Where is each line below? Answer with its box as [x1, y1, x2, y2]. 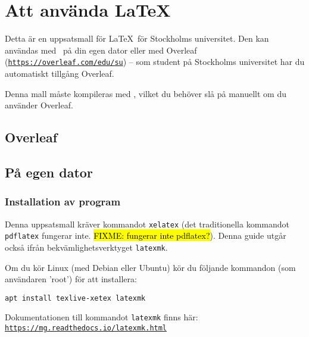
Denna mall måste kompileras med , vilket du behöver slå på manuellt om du [5, 87, 286, 99]
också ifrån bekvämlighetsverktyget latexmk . [5, 241, 168, 253]
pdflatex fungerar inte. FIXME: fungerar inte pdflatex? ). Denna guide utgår [5, 229, 286, 242]
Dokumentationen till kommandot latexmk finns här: [5, 311, 198, 323]
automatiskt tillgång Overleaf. [5, 67, 114, 79]
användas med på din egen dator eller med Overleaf [5, 43, 197, 56]
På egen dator [5, 163, 93, 181]
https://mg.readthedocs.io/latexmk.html [5, 324, 167, 332]
